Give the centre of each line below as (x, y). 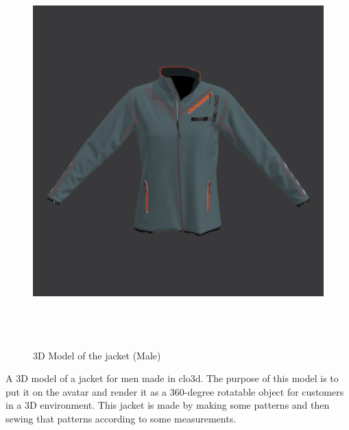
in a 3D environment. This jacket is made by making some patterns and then (168, 405)
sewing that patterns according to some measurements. (121, 418)
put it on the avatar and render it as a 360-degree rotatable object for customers (175, 391)
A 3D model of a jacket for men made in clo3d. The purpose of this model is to (172, 378)
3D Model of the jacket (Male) (97, 355)
